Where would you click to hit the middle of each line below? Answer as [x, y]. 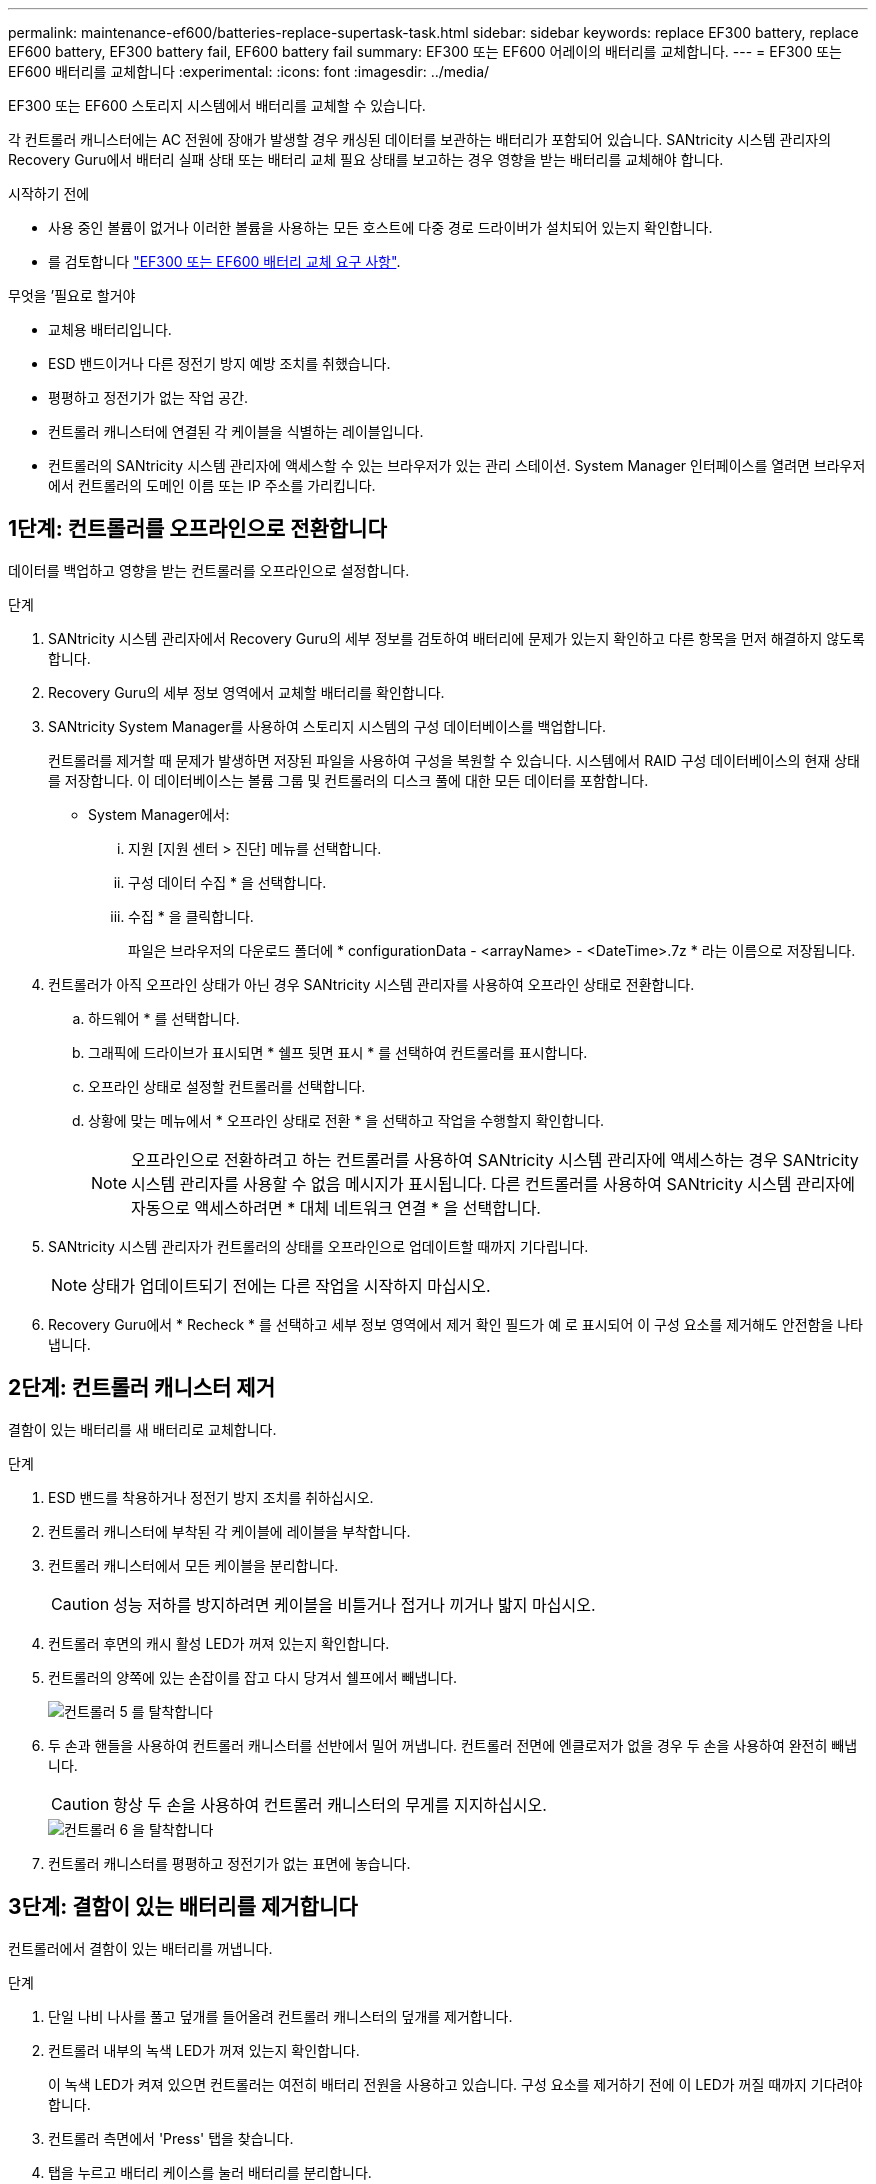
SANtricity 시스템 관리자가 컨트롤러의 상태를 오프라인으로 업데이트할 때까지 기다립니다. [318, 1246]
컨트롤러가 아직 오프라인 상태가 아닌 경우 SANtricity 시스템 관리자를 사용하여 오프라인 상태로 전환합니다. [371, 984]
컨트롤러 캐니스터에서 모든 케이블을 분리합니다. [193, 1565]
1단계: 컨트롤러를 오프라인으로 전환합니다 [197, 529]
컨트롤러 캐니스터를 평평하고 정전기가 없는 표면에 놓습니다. [229, 1863]
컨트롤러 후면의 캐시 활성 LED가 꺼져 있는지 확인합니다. [219, 1643]
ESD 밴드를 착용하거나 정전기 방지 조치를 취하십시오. [211, 1497]
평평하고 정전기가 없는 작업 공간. [148, 397]
